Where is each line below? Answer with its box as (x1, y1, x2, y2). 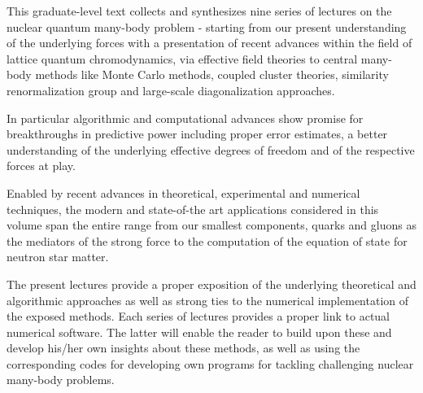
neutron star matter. (7, 248, 109, 265)
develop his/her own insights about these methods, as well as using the (7, 339, 360, 356)
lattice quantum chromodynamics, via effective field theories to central (7, 50, 358, 67)
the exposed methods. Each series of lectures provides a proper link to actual (7, 308, 390, 325)
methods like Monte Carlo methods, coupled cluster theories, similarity (35, 66, 389, 83)
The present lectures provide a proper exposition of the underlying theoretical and (7, 275, 416, 292)
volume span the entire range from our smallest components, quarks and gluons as (7, 216, 416, 234)
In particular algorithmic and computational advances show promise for (7, 109, 364, 126)
